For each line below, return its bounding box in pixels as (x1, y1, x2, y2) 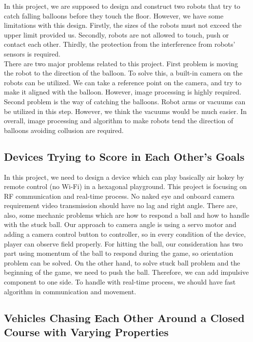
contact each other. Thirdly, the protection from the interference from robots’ (4, 39, 235, 49)
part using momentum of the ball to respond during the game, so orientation (4, 248, 234, 258)
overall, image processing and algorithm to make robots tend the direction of (4, 115, 234, 126)
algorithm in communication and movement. (4, 286, 136, 296)
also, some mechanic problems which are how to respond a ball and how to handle (4, 209, 250, 220)
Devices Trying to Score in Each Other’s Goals (4, 149, 245, 164)
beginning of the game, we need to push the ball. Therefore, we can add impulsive (4, 267, 249, 277)
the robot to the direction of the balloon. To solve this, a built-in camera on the (4, 68, 243, 78)
